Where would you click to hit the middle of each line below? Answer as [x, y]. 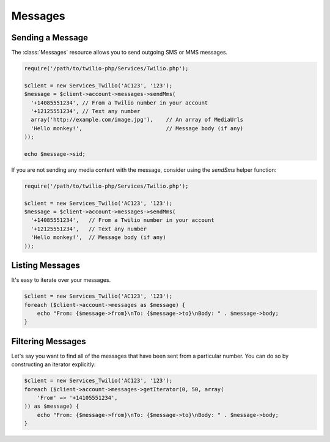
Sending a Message [50, 38]
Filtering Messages [49, 341]
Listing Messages [46, 266]
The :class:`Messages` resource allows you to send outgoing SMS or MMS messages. [119, 53]
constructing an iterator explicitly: [53, 364]
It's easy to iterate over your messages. [61, 280]
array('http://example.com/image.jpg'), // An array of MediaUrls [137, 120]
